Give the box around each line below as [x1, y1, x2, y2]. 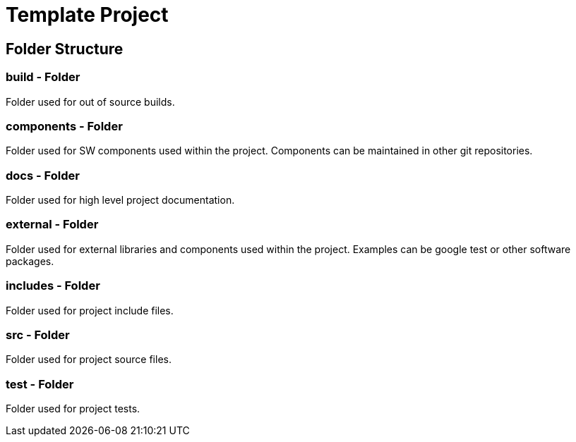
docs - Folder [6, 168, 80, 183]
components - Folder [6, 118, 123, 133]
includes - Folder [6, 278, 100, 293]
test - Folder [6, 376, 74, 391]
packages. [6, 254, 54, 267]
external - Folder [6, 217, 99, 232]
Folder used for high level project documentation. [6, 194, 235, 207]
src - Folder [6, 327, 70, 342]
